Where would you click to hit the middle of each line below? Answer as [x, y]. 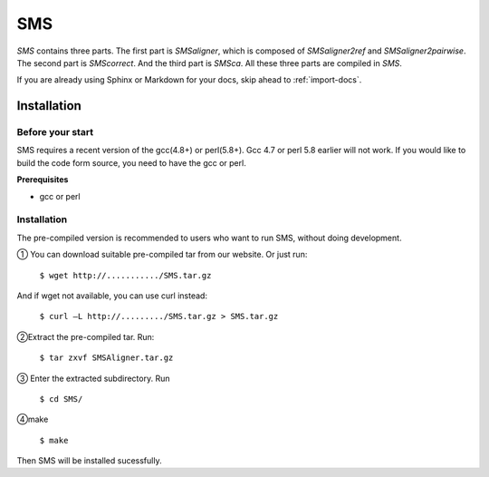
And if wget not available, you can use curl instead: [112, 296]
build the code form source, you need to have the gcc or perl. [131, 162]
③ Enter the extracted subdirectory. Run [93, 378]
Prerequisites [43, 180]
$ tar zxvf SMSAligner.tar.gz [106, 358]
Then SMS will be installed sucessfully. [89, 461]
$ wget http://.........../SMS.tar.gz [125, 275]
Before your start [55, 132]
